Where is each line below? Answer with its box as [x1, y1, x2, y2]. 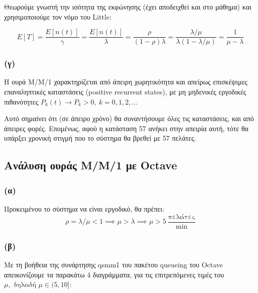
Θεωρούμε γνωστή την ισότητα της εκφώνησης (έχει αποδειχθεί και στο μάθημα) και [4, 2, 251, 12]
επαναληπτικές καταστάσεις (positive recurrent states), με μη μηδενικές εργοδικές [4, 86, 246, 97]
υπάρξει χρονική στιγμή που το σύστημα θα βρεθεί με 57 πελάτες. [4, 133, 196, 143]
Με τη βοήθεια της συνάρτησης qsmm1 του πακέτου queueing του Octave [4, 259, 223, 269]
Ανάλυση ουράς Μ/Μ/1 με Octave [4, 157, 177, 173]
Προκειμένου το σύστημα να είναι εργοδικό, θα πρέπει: [4, 204, 165, 214]
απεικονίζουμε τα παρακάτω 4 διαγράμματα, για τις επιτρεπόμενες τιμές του [4, 269, 224, 279]
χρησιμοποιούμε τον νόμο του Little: [4, 11, 112, 22]
